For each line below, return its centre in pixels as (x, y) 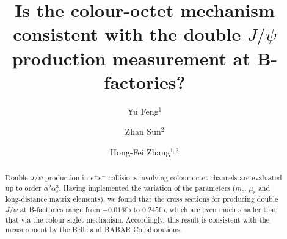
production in (67, 178)
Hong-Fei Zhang (140, 152)
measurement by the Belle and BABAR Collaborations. (93, 230)
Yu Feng (143, 111)
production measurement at (131, 58)
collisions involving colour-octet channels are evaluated (195, 178)
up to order (23, 187)
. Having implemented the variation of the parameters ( (147, 187)
